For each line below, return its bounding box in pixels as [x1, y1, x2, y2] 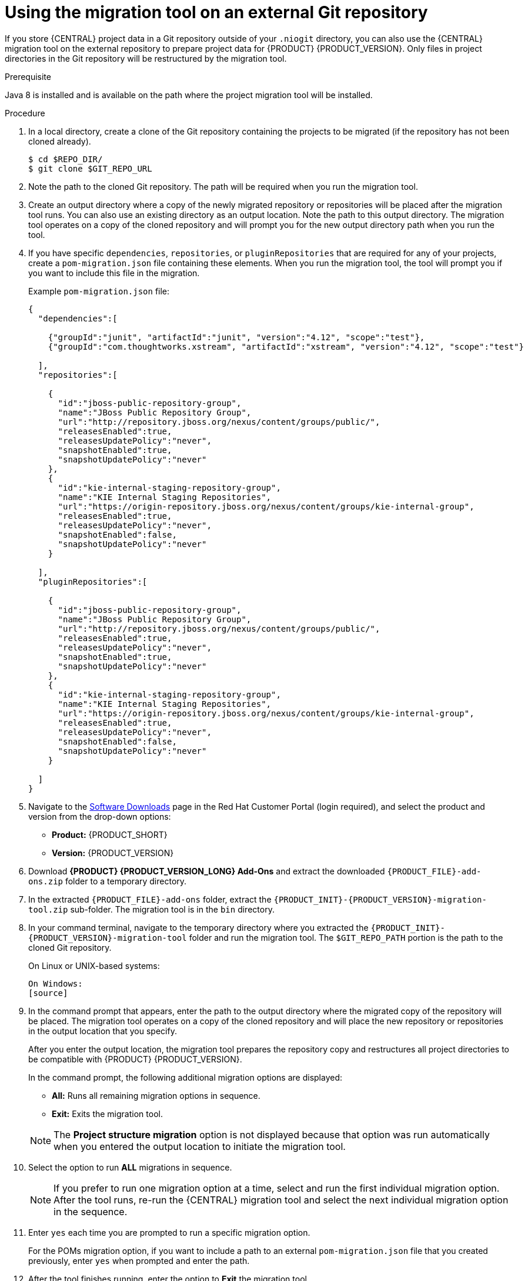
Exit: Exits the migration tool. [52, 1108, 163, 1119]
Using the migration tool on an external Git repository [5, 2, 428, 22]
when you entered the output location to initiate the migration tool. [54, 1140, 346, 1152]
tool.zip [28, 904, 68, 914]
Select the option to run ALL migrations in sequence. [28, 1162, 232, 1172]
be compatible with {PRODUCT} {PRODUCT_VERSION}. [28, 1054, 242, 1064]
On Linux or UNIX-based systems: [28, 960, 160, 971]
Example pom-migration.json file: [28, 286, 170, 296]
